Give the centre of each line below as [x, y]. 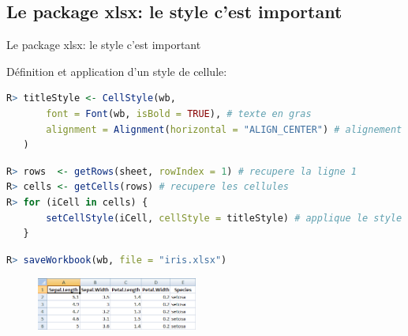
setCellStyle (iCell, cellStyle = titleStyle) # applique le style [224, 218]
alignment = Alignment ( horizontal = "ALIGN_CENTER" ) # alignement [224, 129]
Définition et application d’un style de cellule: [117, 71]
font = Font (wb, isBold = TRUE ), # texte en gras [179, 113]
